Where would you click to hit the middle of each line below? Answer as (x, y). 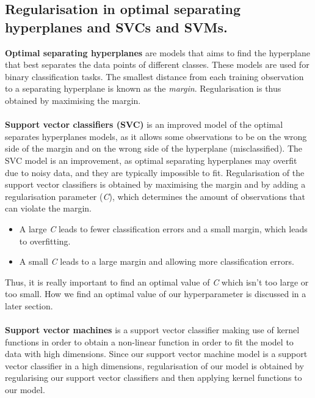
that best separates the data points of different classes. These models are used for (157, 64)
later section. (29, 305)
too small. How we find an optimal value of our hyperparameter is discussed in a (156, 294)
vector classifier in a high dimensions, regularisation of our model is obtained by (154, 365)
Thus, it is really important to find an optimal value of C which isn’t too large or (157, 282)
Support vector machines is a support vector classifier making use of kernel (152, 330)
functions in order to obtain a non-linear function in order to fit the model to (149, 341)
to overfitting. (45, 241)
